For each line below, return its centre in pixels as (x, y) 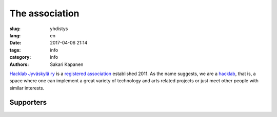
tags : (15, 50)
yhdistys (59, 29)
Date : (15, 43)
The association (44, 13)
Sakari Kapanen (67, 64)
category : (20, 57)
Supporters (28, 102)
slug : (15, 29)
